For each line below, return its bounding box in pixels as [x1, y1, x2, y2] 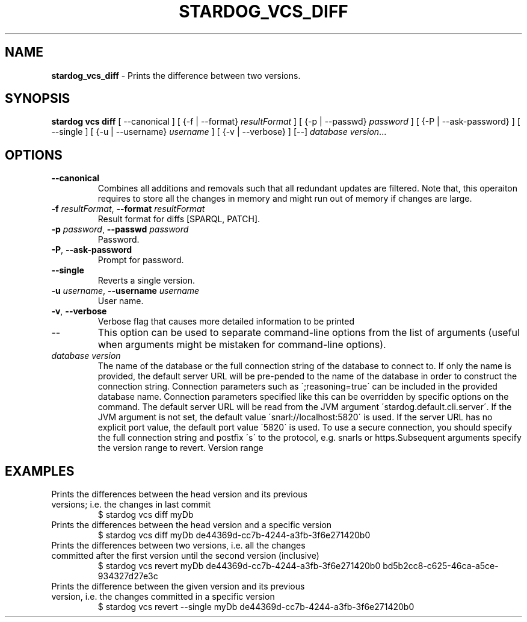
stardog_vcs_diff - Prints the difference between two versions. [51, 70, 301, 81]
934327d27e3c [97, 571, 158, 582]
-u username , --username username [51, 285, 200, 296]
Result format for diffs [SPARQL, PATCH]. [97, 214, 260, 225]
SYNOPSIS [5, 91, 70, 107]
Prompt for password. [97, 255, 184, 266]
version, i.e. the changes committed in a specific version [51, 591, 275, 602]
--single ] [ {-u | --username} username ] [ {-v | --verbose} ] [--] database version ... [51, 126, 387, 137]
